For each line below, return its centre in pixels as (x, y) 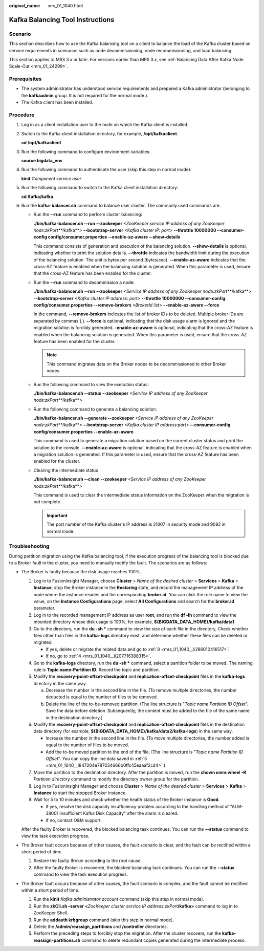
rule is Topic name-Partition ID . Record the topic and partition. (97, 670)
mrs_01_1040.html (65, 6)
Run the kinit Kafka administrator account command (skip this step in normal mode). (119, 899)
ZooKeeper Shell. (51, 913)
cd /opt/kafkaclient (41, 143)
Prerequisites (25, 79)
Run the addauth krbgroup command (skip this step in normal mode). (104, 920)
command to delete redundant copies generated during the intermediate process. (164, 940)
